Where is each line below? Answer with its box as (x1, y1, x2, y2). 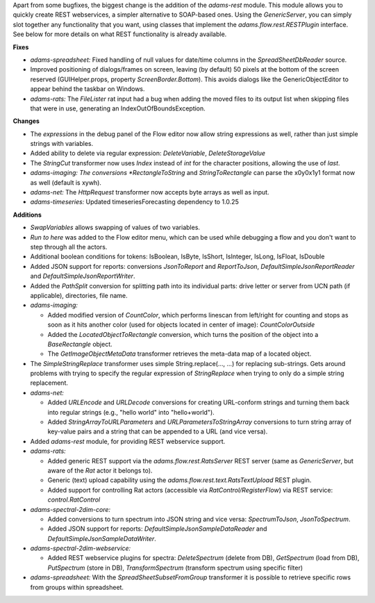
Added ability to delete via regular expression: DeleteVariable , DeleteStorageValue (30, 149, 266, 158)
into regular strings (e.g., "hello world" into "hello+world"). (47, 408, 215, 416)
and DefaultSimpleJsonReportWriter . (30, 272, 135, 281)
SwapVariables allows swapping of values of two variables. (30, 223, 201, 232)
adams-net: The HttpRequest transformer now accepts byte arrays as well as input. (30, 188, 270, 197)
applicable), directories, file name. (30, 291, 128, 299)
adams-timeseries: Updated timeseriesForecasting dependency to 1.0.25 (30, 198, 239, 206)
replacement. (30, 379, 69, 387)
